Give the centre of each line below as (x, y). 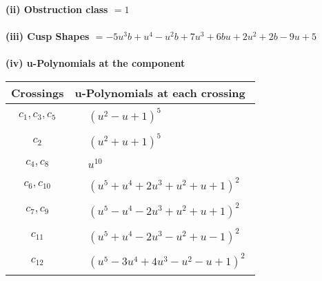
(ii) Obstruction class (57, 9)
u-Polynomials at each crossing (160, 92)
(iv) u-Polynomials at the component (95, 63)
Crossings (38, 92)
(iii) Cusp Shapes (48, 36)
